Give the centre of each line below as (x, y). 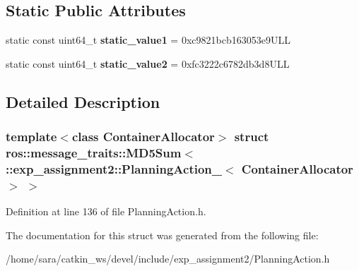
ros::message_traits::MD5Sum (94, 153)
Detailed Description (83, 101)
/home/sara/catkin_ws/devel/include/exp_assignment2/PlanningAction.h (168, 259)
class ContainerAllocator (143, 137)
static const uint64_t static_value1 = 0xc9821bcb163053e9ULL (148, 40)
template (31, 137)
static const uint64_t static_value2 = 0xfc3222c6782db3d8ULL (148, 63)
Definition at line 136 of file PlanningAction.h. (106, 211)
